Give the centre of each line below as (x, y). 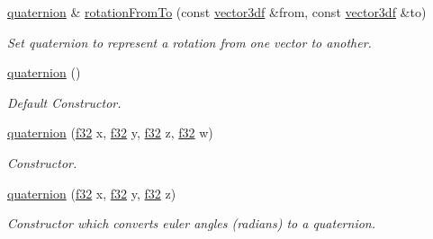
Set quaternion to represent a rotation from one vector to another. (189, 42)
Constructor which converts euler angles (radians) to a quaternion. (191, 223)
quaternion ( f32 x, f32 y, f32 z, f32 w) (110, 133)
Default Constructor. (64, 102)
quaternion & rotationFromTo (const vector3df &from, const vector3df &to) (217, 12)
